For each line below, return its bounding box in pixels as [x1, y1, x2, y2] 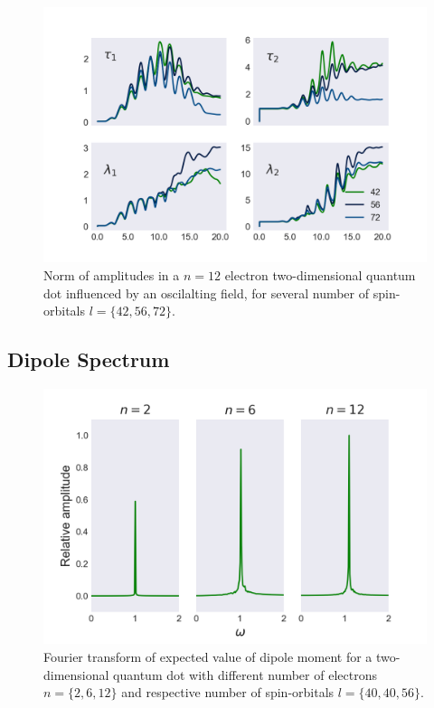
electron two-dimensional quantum [224, 265, 416, 284]
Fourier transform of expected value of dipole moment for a [43, 647, 373, 666]
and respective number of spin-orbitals [121, 683, 335, 702]
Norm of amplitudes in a [43, 265, 180, 284]
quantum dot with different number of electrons [113, 665, 377, 684]
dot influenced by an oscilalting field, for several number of [43, 283, 370, 302]
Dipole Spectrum [7, 345, 170, 373]
